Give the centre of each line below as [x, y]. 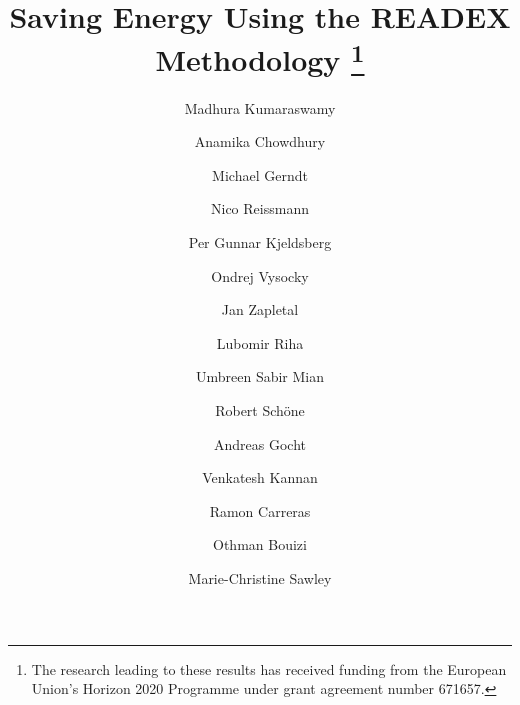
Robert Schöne [260, 409]
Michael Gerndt [260, 174]
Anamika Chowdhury [260, 141]
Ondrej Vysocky [260, 275]
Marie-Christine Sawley [260, 577]
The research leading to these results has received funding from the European [269, 668]
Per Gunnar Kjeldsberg [260, 242]
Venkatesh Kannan [260, 477]
